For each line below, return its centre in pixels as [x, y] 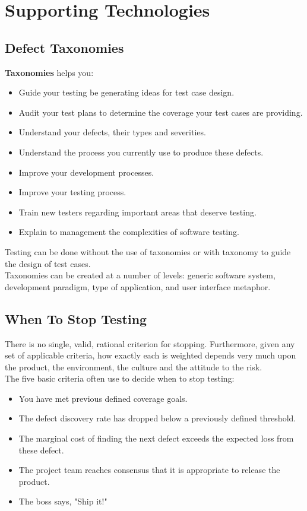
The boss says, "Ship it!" [63, 501]
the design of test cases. [48, 263]
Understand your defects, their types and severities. [112, 132]
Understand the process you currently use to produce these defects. [141, 152]
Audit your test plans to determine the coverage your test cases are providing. [161, 112]
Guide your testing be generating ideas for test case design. [126, 92]
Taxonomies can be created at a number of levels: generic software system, [140, 275]
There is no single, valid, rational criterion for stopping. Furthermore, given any [150, 343]
